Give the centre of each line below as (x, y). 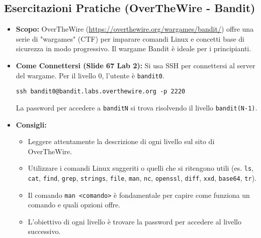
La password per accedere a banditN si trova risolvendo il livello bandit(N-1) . (137, 107)
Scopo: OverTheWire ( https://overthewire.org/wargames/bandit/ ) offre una (135, 29)
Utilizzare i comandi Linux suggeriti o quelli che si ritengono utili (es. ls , (141, 168)
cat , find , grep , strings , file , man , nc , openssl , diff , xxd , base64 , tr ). (142, 177)
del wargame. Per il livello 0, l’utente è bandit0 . (90, 75)
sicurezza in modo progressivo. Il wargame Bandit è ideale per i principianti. (134, 48)
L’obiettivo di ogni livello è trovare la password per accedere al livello (135, 221)
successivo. (44, 231)
